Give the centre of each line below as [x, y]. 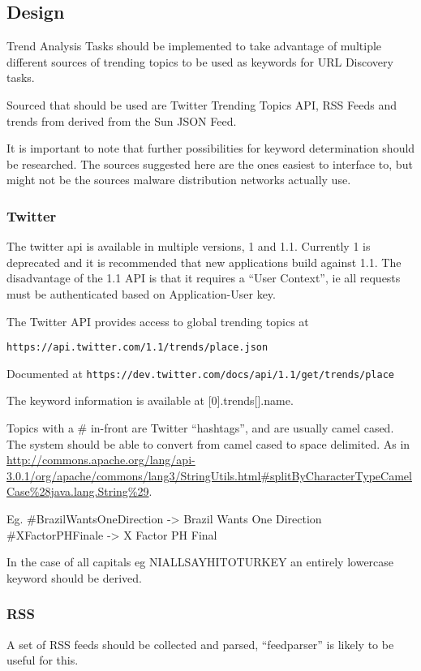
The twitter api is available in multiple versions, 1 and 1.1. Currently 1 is [189, 246]
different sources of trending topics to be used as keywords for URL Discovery [200, 61]
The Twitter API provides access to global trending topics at [158, 321]
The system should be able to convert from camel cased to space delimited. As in [208, 443]
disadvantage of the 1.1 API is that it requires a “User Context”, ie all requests [204, 278]
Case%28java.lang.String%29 [78, 491]
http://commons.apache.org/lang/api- [101, 460]
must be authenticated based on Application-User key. [141, 293]
